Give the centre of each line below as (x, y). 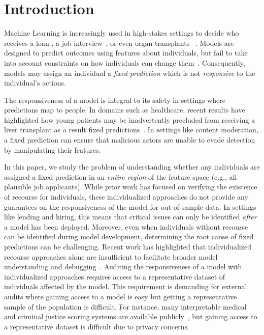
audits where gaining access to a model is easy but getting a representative (121, 296)
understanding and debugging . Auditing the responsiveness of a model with (123, 267)
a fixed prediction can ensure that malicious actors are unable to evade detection (130, 140)
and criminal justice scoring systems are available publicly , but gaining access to (131, 316)
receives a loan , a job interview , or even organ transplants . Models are (119, 43)
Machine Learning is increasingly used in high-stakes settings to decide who (122, 33)
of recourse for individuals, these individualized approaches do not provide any (126, 197)
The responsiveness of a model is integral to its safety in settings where (115, 100)
